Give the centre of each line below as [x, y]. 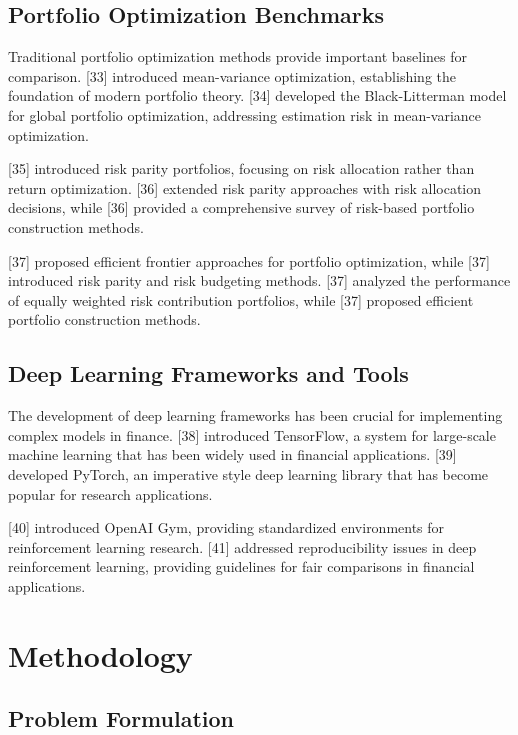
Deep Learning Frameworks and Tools [208, 373]
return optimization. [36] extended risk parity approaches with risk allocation [245, 187]
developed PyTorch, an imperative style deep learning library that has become [248, 473]
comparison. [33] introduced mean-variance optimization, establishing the [232, 75]
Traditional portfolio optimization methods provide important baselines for [238, 56]
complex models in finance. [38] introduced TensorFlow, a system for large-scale [252, 434]
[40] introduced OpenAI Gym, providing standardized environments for [226, 527]
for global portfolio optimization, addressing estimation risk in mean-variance [245, 114]
